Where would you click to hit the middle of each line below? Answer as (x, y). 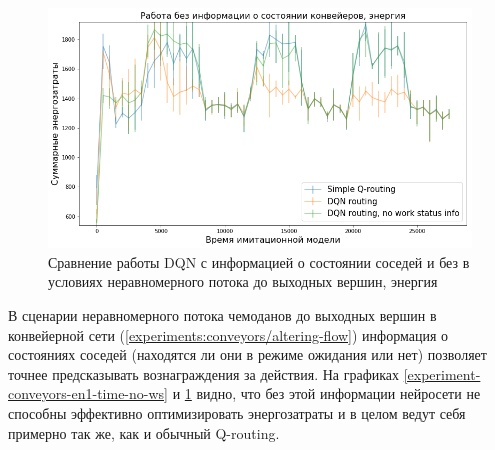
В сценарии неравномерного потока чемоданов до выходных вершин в (222, 315)
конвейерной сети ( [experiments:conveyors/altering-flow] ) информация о (228, 334)
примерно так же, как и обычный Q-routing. (144, 432)
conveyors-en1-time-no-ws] (88, 393)
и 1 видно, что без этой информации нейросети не (326, 393)
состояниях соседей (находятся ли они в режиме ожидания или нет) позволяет (247, 354)
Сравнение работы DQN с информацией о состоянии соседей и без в (259, 261)
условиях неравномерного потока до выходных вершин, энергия (243, 281)
